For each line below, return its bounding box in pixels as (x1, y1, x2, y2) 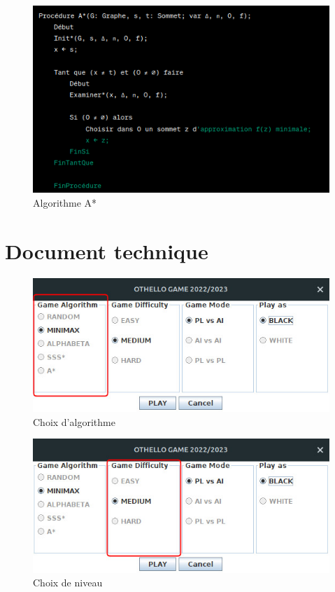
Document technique (5, 236, 208, 265)
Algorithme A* (33, 195, 97, 209)
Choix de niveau (33, 575, 103, 590)
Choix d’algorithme (33, 414, 115, 429)
